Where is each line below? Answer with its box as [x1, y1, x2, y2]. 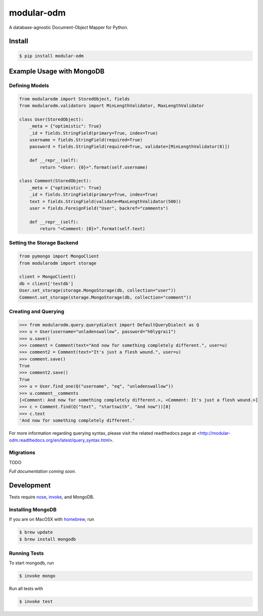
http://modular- [200, 430, 231, 436]
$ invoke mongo [19, 573, 56, 579]
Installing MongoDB [9, 506, 57, 513]
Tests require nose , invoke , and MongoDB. [9, 494, 94, 500]
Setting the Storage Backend [9, 239, 78, 246]
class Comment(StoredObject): [19, 178, 92, 184]
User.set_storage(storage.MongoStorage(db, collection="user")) [19, 288, 176, 293]
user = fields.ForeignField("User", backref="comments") [29, 205, 169, 211]
